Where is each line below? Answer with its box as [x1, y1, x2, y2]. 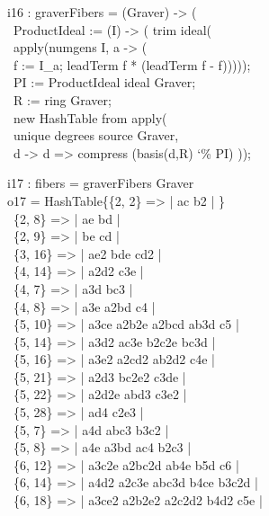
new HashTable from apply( [13, 108, 167, 127]
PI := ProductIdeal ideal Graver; [13, 73, 196, 92]
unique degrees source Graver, [13, 126, 179, 145]
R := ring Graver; [13, 90, 112, 109]
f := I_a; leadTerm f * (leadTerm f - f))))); [13, 55, 251, 74]
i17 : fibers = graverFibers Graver [7, 173, 194, 192]
